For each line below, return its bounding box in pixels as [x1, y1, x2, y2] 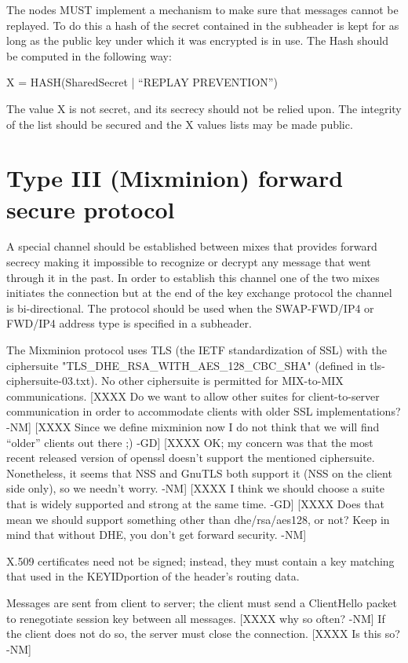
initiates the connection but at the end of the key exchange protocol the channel [6, 284, 392, 301]
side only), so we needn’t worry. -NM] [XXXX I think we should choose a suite [6, 480, 384, 496]
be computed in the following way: [6, 47, 172, 64]
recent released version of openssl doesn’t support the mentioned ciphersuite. [6, 449, 375, 466]
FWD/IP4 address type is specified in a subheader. [6, 315, 252, 331]
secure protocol [6, 192, 175, 225]
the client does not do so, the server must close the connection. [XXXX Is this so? [6, 625, 400, 642]
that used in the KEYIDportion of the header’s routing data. [6, 568, 300, 584]
